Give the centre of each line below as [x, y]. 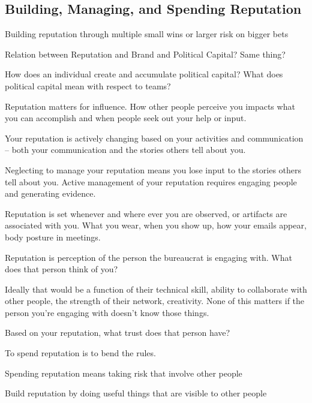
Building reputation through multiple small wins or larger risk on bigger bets [147, 34]
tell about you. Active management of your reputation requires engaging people [151, 181]
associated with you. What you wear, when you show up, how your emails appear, [156, 225]
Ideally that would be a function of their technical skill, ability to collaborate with [156, 289]
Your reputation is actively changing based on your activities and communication [154, 138]
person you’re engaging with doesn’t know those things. [107, 312]
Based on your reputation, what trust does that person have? [118, 333]
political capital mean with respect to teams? [88, 85]
